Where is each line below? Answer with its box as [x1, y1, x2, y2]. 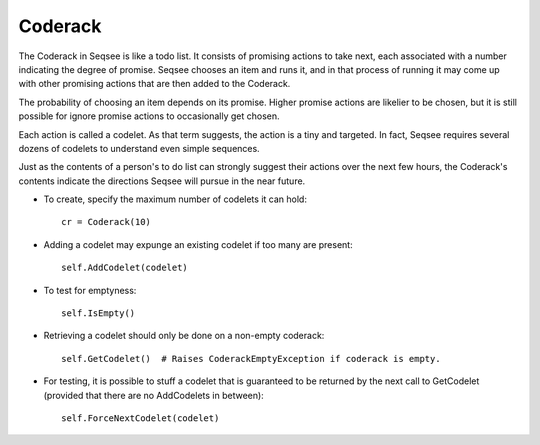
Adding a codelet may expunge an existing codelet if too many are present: [43, 238, 354, 250]
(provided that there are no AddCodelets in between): [43, 389, 264, 401]
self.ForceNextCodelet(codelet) [61, 412, 220, 424]
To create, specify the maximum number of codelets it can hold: [43, 193, 307, 205]
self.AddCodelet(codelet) [61, 262, 189, 274]
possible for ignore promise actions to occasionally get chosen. [18, 110, 280, 122]
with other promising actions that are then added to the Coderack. [18, 78, 291, 90]
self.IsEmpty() [61, 308, 136, 319]
